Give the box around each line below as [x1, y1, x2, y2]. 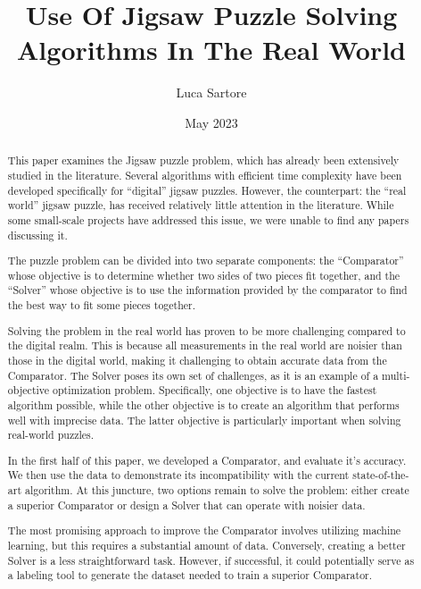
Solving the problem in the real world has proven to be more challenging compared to [7, 323, 406, 338]
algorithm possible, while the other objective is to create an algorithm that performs [7, 397, 400, 412]
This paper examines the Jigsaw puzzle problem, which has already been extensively [7, 153, 400, 168]
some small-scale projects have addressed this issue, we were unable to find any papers [7, 212, 409, 227]
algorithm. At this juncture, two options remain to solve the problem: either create [24, 483, 409, 498]
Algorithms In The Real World [17, 31, 406, 68]
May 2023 [185, 113, 238, 131]
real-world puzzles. [7, 427, 95, 442]
